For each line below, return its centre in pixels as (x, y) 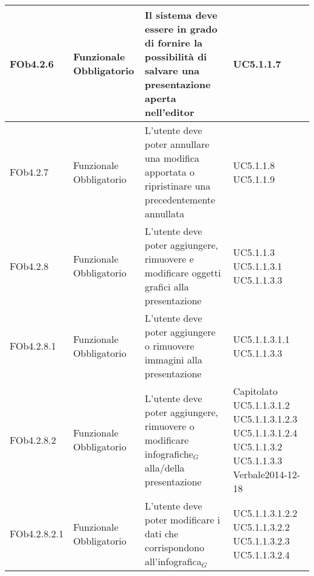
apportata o (170, 172)
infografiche (169, 453)
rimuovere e (169, 259)
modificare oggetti (183, 273)
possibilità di (176, 56)
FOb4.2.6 (32, 63)
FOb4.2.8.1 (33, 346)
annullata (165, 213)
